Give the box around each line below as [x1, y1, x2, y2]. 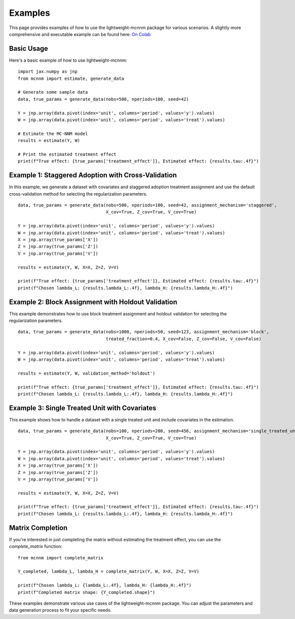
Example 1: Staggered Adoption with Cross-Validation [9, 171, 177, 179]
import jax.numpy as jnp [18, 69, 78, 74]
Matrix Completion [9, 523, 68, 532]
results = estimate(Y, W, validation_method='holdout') [18, 370, 155, 376]
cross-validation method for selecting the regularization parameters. [9, 191, 147, 197]
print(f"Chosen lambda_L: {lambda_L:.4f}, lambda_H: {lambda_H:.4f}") [18, 583, 192, 588]
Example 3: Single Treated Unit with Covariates [9, 404, 157, 412]
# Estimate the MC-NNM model [18, 131, 88, 137]
